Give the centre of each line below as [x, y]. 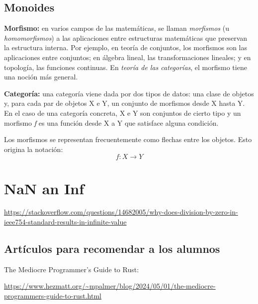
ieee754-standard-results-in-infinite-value [65, 222]
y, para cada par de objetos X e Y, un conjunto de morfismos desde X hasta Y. [125, 103]
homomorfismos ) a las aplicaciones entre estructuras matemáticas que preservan [126, 38]
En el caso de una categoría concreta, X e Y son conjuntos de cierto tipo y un [123, 113]
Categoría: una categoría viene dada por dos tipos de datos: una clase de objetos [129, 93]
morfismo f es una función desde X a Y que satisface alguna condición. [111, 122]
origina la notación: [34, 149]
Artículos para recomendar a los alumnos [112, 249]
